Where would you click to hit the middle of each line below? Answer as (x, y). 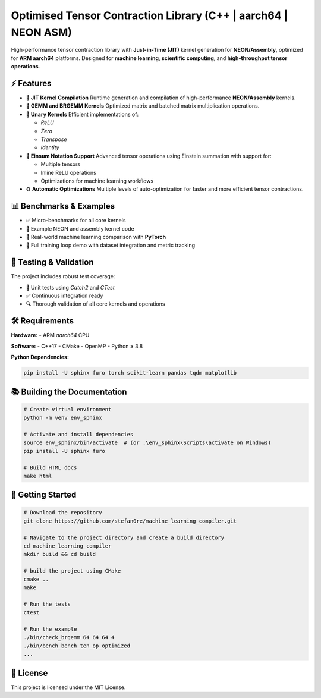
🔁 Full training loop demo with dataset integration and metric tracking (111, 245)
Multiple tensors (60, 164)
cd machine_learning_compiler (67, 546)
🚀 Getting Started (44, 495)
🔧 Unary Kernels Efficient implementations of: (82, 114)
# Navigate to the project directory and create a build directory (124, 537)
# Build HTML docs (50, 468)
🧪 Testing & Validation (52, 262)
